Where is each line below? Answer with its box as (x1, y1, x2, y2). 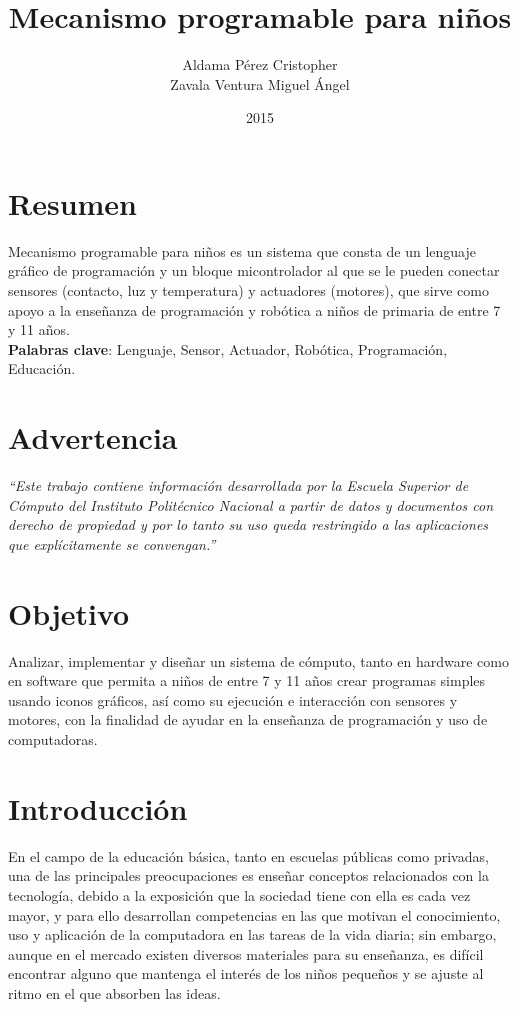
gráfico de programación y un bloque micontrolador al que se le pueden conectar (8, 260, 500, 281)
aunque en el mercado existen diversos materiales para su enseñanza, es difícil (8, 943, 484, 964)
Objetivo (8, 592, 130, 633)
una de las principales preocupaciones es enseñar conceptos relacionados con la (8, 865, 489, 886)
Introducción (8, 787, 188, 828)
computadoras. (8, 729, 98, 749)
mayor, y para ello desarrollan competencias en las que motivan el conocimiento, (8, 904, 501, 925)
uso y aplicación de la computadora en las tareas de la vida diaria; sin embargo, (8, 924, 497, 945)
